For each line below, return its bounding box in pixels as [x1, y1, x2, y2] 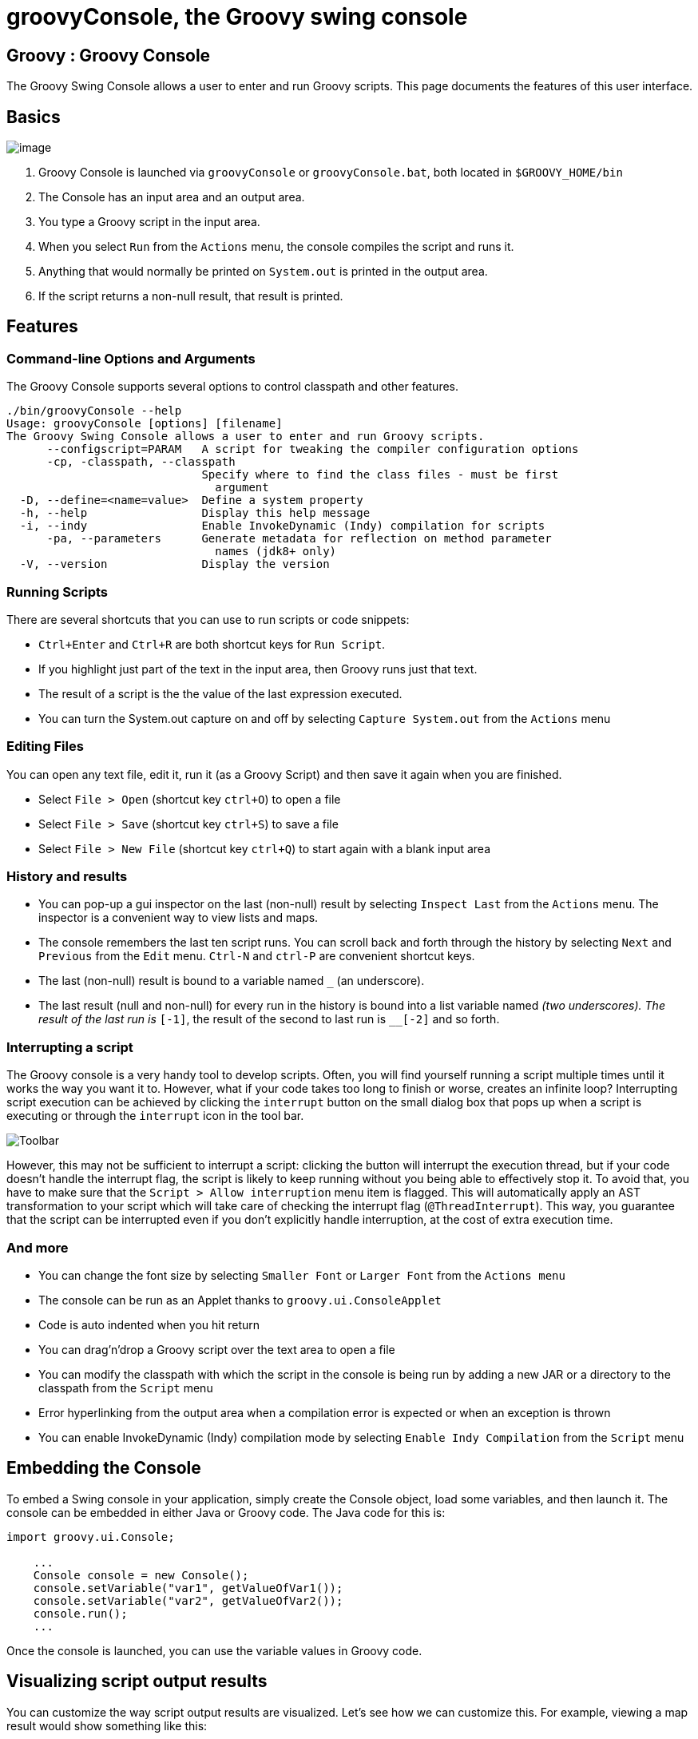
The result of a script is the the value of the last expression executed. [38, 686, 403, 701]
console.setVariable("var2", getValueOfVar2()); [33, 1594, 343, 1607]
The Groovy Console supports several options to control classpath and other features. [6, 379, 459, 394]
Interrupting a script [6, 1038, 133, 1055]
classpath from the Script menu [38, 1380, 213, 1395]
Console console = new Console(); [33, 1568, 249, 1582]
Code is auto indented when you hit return [38, 1317, 260, 1332]
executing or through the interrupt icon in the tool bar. [6, 1109, 304, 1123]
